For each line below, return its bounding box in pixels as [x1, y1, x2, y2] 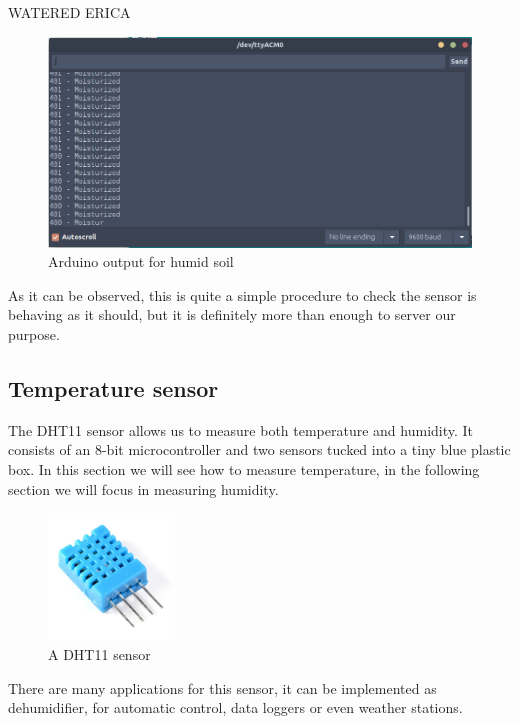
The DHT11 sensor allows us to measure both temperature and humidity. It [8, 419, 474, 440]
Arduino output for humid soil [48, 251, 234, 272]
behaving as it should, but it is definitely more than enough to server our [8, 304, 456, 325]
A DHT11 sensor [48, 643, 151, 664]
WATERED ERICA [8, 2, 131, 22]
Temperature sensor [8, 373, 219, 404]
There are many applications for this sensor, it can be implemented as [8, 677, 437, 698]
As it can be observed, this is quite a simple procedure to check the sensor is [8, 284, 477, 305]
